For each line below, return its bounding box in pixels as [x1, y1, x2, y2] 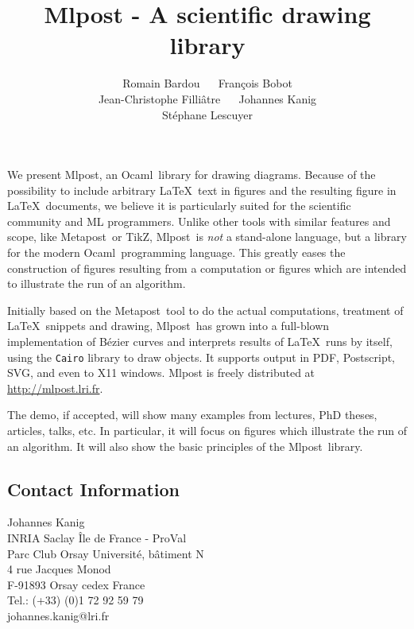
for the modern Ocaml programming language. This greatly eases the [7, 244, 346, 261]
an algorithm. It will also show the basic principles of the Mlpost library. [7, 437, 363, 454]
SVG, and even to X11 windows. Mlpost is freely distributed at [7, 364, 315, 381]
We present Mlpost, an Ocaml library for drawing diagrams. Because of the [7, 166, 376, 183]
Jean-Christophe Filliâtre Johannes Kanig [98, 90, 317, 107]
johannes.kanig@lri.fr [7, 608, 110, 624]
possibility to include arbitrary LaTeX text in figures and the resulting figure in [7, 181, 397, 198]
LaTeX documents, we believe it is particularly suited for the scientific [7, 197, 351, 214]
